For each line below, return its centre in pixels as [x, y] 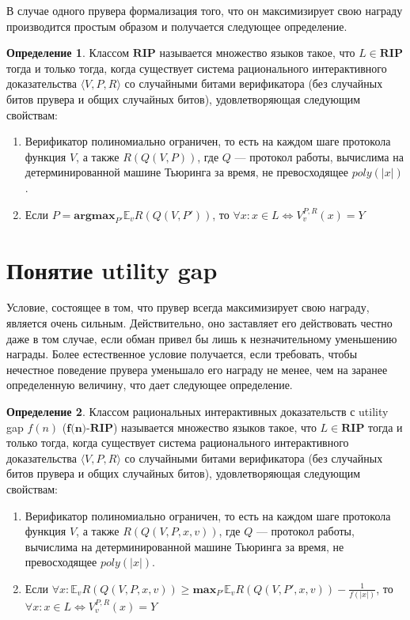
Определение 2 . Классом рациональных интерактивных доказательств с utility [197, 412]
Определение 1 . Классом [68, 53]
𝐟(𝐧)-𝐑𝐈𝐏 [90, 428]
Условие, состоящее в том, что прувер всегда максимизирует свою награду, [188, 307]
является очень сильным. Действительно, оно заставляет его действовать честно [199, 323]
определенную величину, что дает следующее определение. [150, 385]
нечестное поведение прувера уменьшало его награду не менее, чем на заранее [197, 369]
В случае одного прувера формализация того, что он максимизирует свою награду [205, 10]
